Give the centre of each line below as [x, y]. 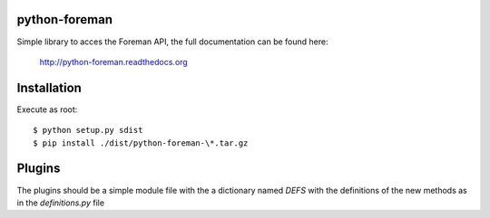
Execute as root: [47, 109]
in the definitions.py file [60, 203]
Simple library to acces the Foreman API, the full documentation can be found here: [172, 42]
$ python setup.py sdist [88, 130]
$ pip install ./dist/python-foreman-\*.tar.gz [141, 143]
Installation [49, 87]
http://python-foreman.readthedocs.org [113, 62]
